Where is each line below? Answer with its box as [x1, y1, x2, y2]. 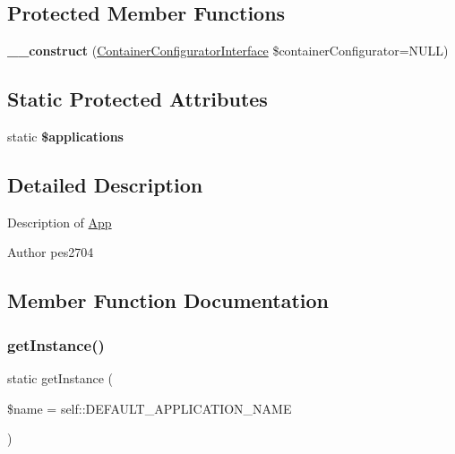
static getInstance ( [7, 368, 113, 387]
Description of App [7, 212, 112, 231]
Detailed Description [7, 170, 203, 198]
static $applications [7, 127, 124, 145]
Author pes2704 [7, 243, 94, 261]
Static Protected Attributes [7, 85, 268, 113]
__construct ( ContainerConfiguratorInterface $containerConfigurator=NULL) [7, 41, 449, 60]
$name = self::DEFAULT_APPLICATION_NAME [7, 398, 292, 417]
